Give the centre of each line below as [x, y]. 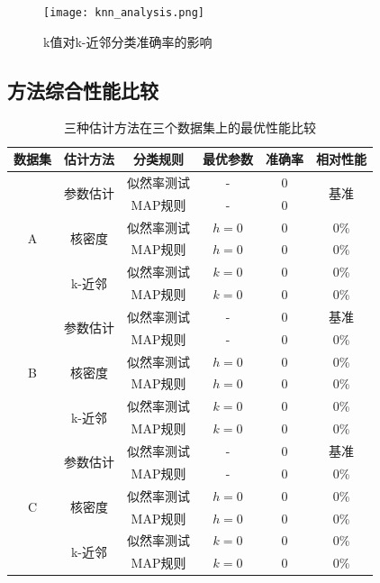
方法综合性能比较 [83, 90]
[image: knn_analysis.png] [124, 13]
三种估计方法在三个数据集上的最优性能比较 [190, 128]
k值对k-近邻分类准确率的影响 [128, 41]
